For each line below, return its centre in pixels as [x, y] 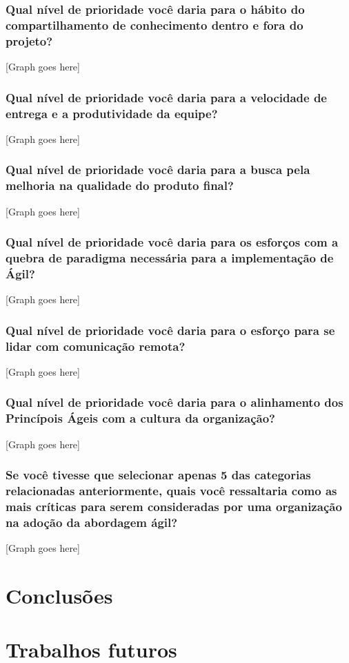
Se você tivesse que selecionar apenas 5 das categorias [158, 475]
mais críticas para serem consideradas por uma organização [174, 507]
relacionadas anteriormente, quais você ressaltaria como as [171, 491]
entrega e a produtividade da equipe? [112, 113]
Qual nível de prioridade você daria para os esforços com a [172, 242]
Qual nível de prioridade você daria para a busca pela [158, 170]
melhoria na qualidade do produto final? [120, 185]
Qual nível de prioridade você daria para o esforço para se [170, 330]
